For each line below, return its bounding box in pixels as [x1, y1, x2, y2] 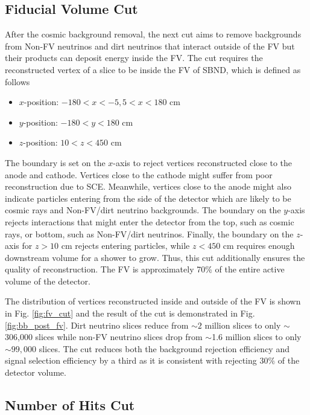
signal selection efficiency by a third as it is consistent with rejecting [5, 354, 257, 367]
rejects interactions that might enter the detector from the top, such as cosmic [5, 215, 294, 228]
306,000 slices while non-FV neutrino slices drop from [5, 330, 203, 343]
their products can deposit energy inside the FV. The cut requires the [5, 51, 263, 64]
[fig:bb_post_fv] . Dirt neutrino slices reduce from [5, 318, 189, 331]
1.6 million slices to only [212, 330, 302, 343]
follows [5, 75, 30, 88]
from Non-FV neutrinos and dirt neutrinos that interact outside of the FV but [5, 39, 295, 52]
